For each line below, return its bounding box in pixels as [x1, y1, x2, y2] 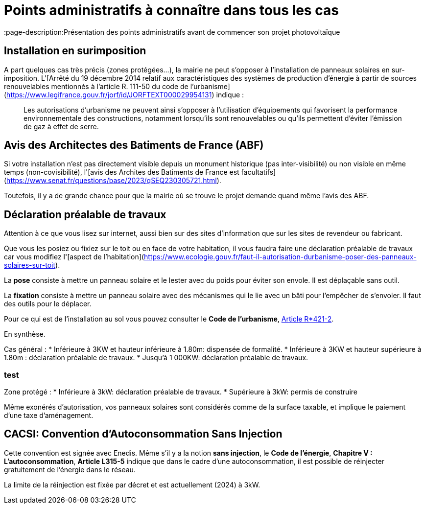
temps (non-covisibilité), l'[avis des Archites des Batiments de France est [4, 168, 239, 177]
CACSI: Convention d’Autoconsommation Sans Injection [4, 428, 283, 440]
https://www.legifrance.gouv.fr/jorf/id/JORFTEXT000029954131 [6, 90, 212, 99]
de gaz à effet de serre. [24, 122, 99, 131]
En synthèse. [4, 330, 46, 339]
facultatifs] [241, 168, 276, 177]
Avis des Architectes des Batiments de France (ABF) [4, 139, 264, 152]
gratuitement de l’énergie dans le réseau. [4, 465, 136, 474]
